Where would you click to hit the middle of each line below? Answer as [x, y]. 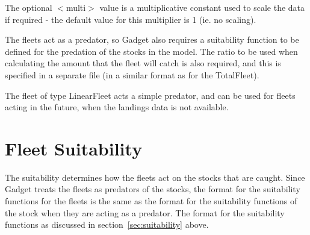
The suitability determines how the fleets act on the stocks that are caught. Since [155, 177]
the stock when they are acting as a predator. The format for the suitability [145, 212]
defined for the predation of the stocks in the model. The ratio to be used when [151, 51]
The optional [29, 7]
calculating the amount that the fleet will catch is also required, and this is [143, 63]
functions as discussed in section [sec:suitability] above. [107, 224]
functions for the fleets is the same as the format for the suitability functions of [151, 201]
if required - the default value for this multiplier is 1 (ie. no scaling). [131, 19]
